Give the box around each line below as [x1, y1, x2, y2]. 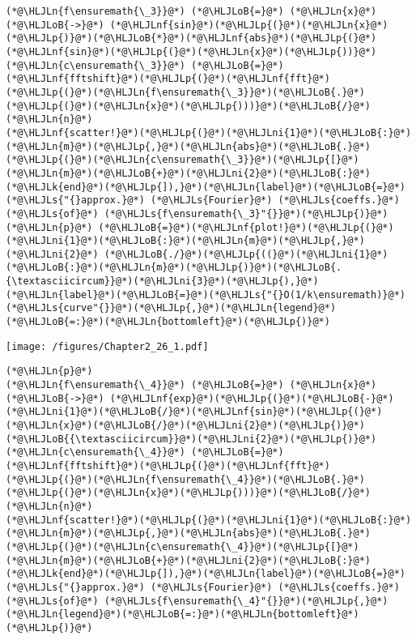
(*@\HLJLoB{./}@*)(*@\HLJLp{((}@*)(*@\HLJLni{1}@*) [104, 248, 388, 260]
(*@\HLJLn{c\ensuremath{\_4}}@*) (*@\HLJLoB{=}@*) [6, 446, 284, 459]
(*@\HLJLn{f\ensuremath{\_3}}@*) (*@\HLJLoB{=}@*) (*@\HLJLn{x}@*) [6, 6, 377, 17]
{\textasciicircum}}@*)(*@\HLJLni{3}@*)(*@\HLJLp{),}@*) [6, 275, 319, 288]
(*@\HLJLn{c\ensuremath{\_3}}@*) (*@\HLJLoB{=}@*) [6, 59, 284, 71]
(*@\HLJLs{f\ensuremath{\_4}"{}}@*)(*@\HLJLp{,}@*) [104, 595, 388, 607]
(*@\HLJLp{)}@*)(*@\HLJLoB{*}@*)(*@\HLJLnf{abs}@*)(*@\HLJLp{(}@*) [6, 32, 377, 45]
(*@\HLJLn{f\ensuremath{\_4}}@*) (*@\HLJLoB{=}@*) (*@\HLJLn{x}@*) [6, 379, 377, 391]
